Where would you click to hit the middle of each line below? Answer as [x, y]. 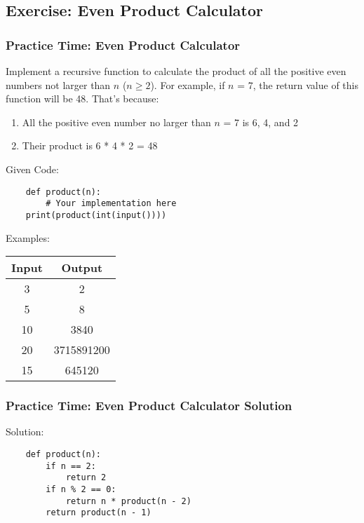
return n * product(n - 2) [128, 501]
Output [82, 268]
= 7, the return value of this [298, 84]
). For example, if [188, 84]
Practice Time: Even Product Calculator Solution [149, 406]
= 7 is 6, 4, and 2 [261, 122]
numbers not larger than [58, 84]
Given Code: [32, 169]
